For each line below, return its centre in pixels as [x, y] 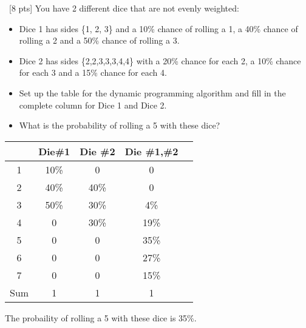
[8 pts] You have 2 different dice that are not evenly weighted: [124, 8]
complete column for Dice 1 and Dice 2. [93, 105]
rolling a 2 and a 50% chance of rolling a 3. [99, 40]
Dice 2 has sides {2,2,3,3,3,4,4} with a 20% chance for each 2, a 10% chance [160, 60]
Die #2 [97, 151]
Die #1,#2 [151, 151]
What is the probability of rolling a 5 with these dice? [120, 125]
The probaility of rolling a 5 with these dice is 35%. [101, 317]
